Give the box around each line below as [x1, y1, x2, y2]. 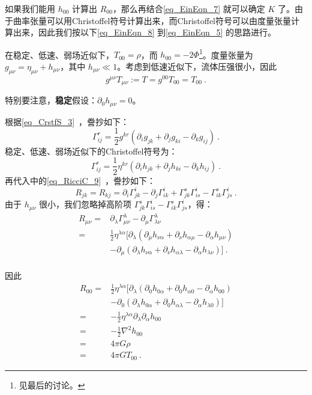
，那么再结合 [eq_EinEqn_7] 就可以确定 [112, 2, 265, 14]
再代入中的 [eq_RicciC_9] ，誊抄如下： [5, 174, 156, 186]
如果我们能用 [5, 2, 55, 14]
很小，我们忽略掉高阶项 [38, 198, 131, 210]
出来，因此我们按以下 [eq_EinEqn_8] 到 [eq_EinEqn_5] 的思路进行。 [13, 26, 276, 38]
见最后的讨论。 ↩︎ [19, 378, 85, 391]
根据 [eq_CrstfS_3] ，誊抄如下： [5, 115, 130, 127]
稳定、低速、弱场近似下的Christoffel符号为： [5, 144, 178, 157]
